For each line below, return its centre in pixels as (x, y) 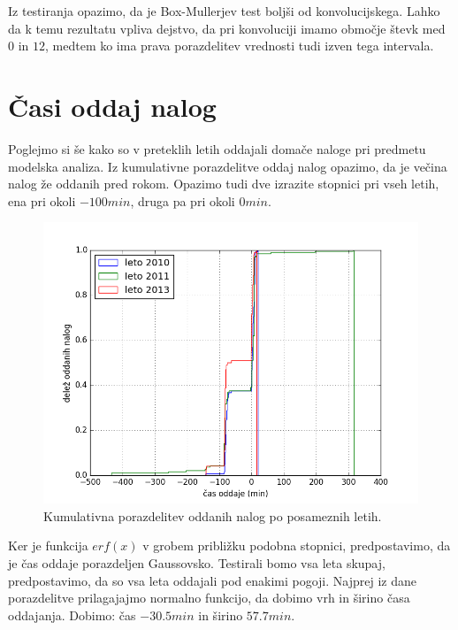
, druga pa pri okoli (183, 200)
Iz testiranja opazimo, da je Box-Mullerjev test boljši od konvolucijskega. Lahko (224, 11)
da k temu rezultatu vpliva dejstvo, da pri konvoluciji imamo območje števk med (227, 28)
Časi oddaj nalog (112, 106)
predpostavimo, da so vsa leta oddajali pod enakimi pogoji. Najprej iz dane (212, 580)
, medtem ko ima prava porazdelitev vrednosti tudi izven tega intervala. (240, 46)
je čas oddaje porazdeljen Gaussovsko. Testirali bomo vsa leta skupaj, (197, 563)
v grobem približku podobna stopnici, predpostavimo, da (297, 545)
